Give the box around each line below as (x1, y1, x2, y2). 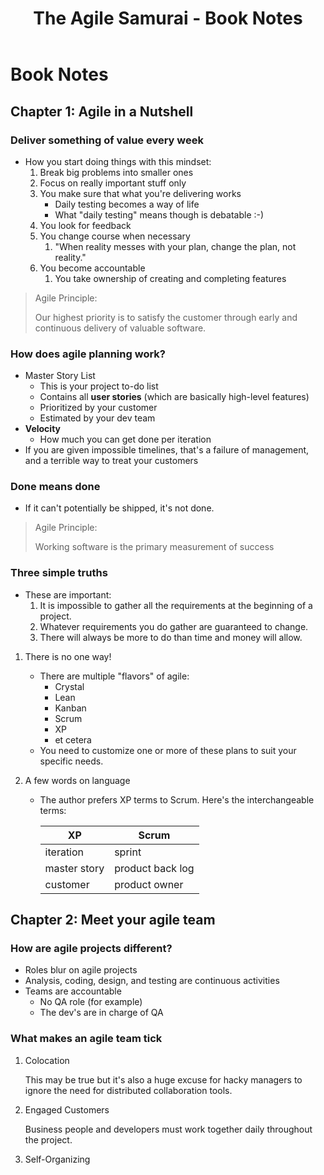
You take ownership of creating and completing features (54, 272, 287, 284)
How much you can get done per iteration (39, 433, 212, 446)
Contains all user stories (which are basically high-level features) (39, 391, 310, 403)
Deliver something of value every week (10, 133, 204, 147)
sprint (114, 845, 142, 859)
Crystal (54, 680, 85, 692)
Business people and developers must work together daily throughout (24, 1123, 313, 1135)
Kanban (54, 702, 87, 714)
